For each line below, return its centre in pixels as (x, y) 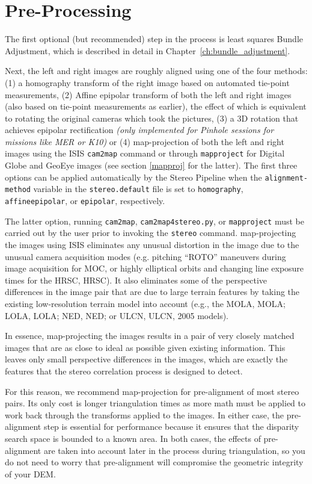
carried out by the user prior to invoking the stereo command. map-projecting (151, 233)
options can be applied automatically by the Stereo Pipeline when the (133, 177)
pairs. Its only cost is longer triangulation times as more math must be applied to (155, 403)
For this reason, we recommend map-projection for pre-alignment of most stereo (152, 391)
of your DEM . (30, 473)
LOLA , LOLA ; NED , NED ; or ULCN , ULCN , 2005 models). (117, 315)
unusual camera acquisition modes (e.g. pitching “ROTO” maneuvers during (145, 256)
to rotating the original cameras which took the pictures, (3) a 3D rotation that (152, 118)
